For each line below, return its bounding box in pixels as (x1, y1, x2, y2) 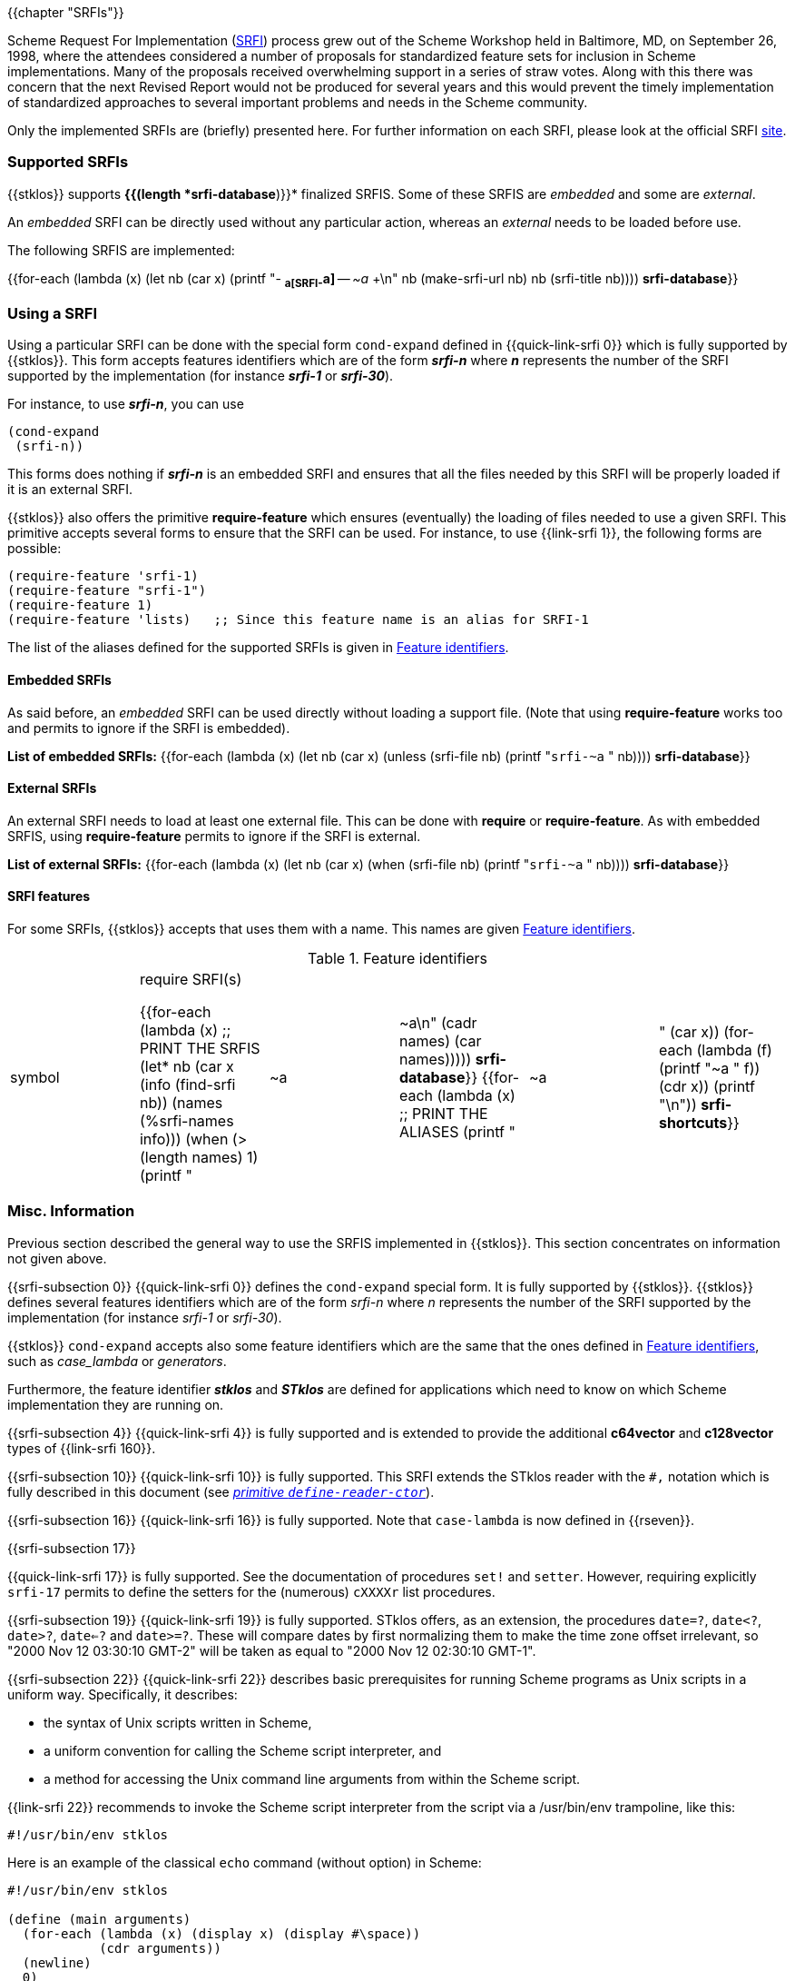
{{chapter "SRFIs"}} (7, 5, 124, 20)
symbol (10, 1067, 60, 1086)
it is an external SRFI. (7, 481, 133, 498)
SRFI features (7, 888, 91, 905)
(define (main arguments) (7, 1911, 191, 1927)
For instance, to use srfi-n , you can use (7, 396, 244, 412)
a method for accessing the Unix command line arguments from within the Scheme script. (44, 1770, 581, 1787)
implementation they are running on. (7, 1396, 224, 1412)
